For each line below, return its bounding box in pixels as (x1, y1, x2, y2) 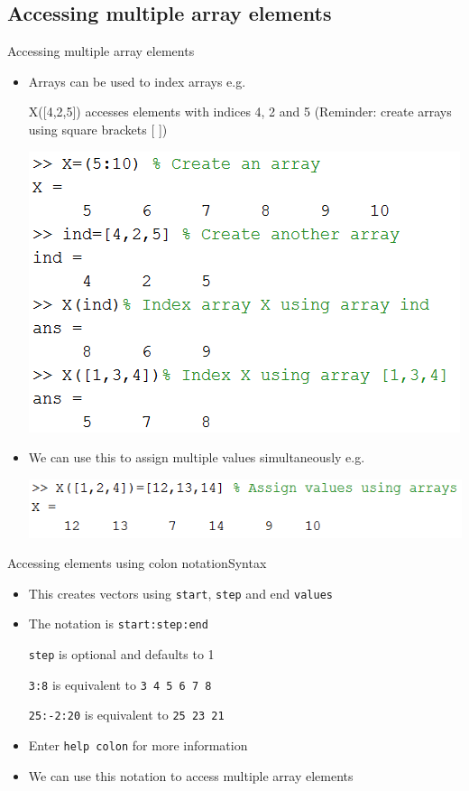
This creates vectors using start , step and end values (28, 583, 333, 602)
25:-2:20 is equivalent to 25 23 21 (28, 705, 225, 724)
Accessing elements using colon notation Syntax (7, 554, 267, 572)
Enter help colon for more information (28, 736, 248, 755)
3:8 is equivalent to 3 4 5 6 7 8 (28, 675, 212, 693)
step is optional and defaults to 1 (28, 645, 215, 664)
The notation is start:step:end (28, 614, 208, 633)
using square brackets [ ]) (28, 119, 168, 138)
